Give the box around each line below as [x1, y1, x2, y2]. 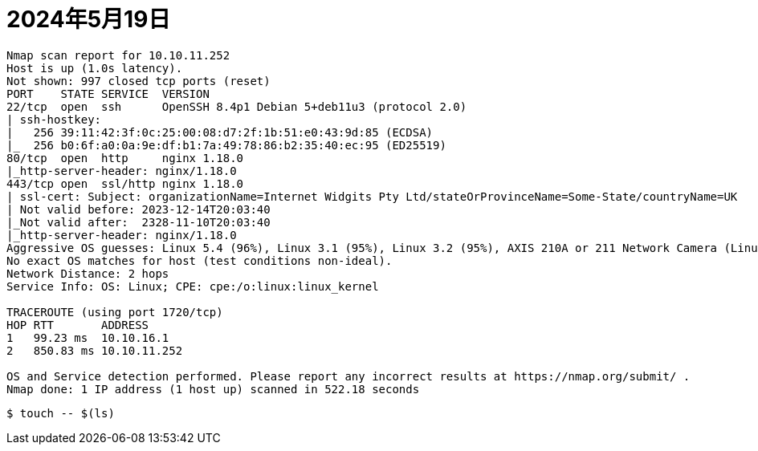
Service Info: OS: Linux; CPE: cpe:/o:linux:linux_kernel [6, 279, 379, 293]
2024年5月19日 [6, 6, 171, 33]
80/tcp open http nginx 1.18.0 [6, 151, 244, 165]
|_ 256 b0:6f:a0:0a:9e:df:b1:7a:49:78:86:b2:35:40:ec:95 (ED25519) [6, 138, 446, 152]
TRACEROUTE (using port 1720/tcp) [6, 305, 223, 319]
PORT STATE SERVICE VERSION [6, 87, 210, 100]
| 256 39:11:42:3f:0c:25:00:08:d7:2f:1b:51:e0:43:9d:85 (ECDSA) [6, 125, 434, 139]
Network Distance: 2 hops [6, 266, 169, 280]
